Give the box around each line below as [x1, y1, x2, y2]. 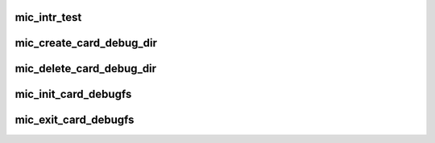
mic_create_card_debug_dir [14, 36, 157, 50]
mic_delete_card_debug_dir [14, 62, 157, 76]
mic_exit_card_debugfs [14, 113, 135, 127]
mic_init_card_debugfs [14, 88, 132, 101]
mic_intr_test [14, 10, 82, 24]
